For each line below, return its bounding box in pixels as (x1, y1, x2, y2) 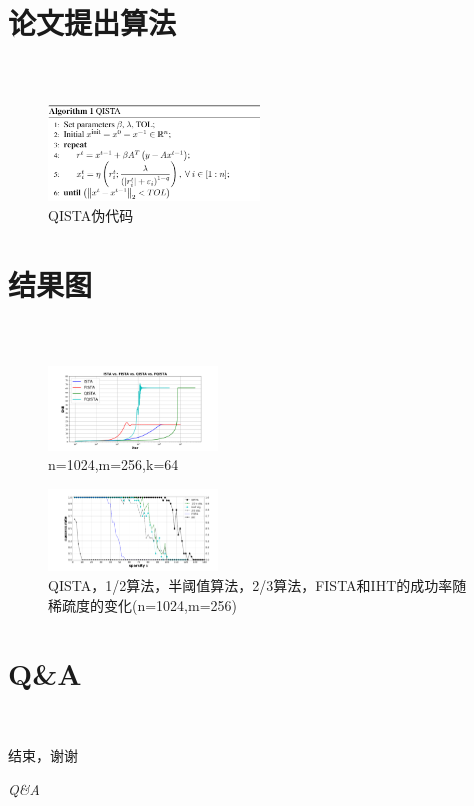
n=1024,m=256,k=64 (48, 454, 179, 475)
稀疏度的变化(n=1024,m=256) (48, 594, 238, 615)
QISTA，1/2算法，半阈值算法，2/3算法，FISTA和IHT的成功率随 (48, 575, 467, 596)
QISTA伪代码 (48, 204, 134, 225)
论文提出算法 (8, 2, 177, 43)
